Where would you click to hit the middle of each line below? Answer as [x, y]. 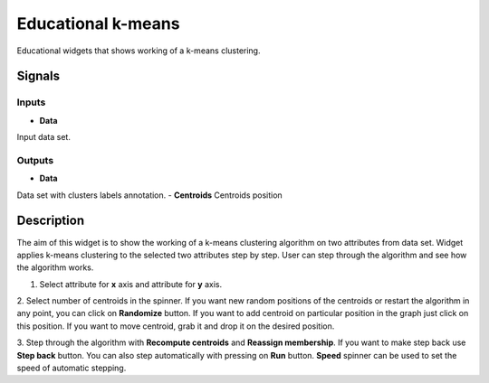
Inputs [31, 102]
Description [51, 221]
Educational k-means [98, 23]
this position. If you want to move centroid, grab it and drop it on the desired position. [176, 326]
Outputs [35, 160]
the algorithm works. [55, 267]
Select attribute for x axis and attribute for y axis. [131, 284]
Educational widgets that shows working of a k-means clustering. [139, 51]
